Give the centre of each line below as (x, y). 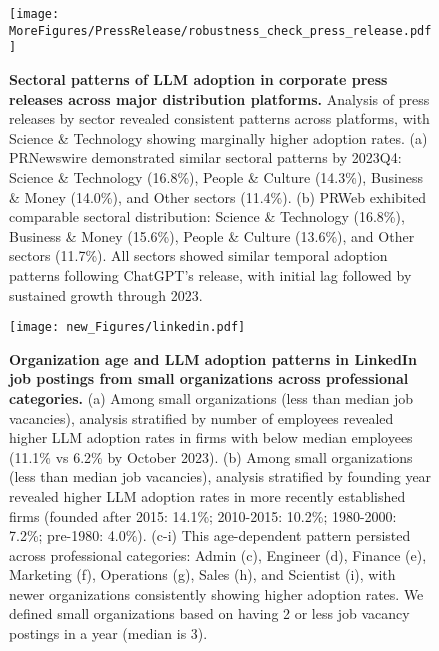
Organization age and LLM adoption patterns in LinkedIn (213, 358)
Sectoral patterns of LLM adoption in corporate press (198, 78)
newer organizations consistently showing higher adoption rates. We (216, 593)
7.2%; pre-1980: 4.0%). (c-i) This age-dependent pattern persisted (210, 535)
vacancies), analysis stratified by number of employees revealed (201, 417)
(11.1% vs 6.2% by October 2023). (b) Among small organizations (211, 456)
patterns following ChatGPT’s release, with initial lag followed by (210, 274)
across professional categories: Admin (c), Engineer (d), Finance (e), (218, 554)
